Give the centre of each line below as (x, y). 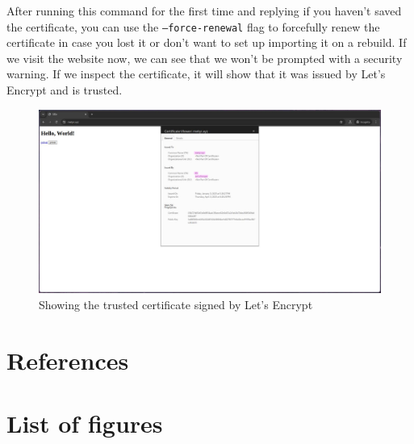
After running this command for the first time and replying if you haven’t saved (204, 10)
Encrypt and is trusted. (65, 90)
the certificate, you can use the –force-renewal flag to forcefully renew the (193, 26)
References (68, 360)
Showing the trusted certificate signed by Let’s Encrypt (176, 304)
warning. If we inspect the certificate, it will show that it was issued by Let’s (196, 74)
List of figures (85, 423)
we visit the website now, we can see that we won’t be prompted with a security (205, 58)
